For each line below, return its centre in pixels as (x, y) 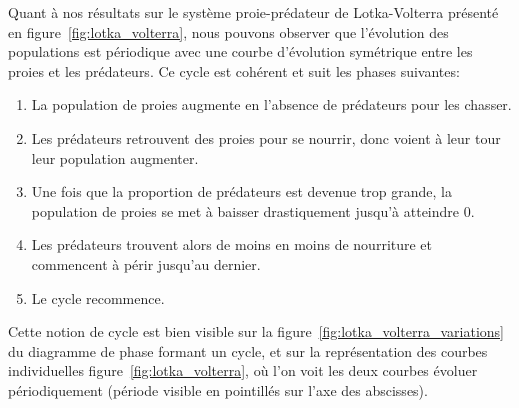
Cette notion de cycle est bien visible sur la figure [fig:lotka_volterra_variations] (256, 331)
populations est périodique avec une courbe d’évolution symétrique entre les (240, 51)
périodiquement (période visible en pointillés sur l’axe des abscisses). (218, 389)
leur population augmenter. (115, 157)
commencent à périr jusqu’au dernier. (146, 263)
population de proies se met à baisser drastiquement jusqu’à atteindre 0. (253, 210)
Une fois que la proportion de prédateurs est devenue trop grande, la (241, 191)
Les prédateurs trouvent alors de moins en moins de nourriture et (232, 244)
